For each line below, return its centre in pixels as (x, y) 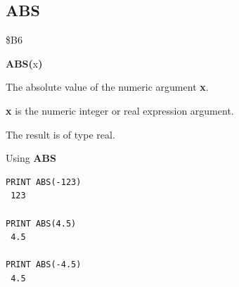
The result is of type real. (60, 134)
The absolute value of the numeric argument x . (107, 87)
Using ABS (31, 158)
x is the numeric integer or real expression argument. (120, 110)
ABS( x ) (24, 63)
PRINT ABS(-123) (44, 182)
